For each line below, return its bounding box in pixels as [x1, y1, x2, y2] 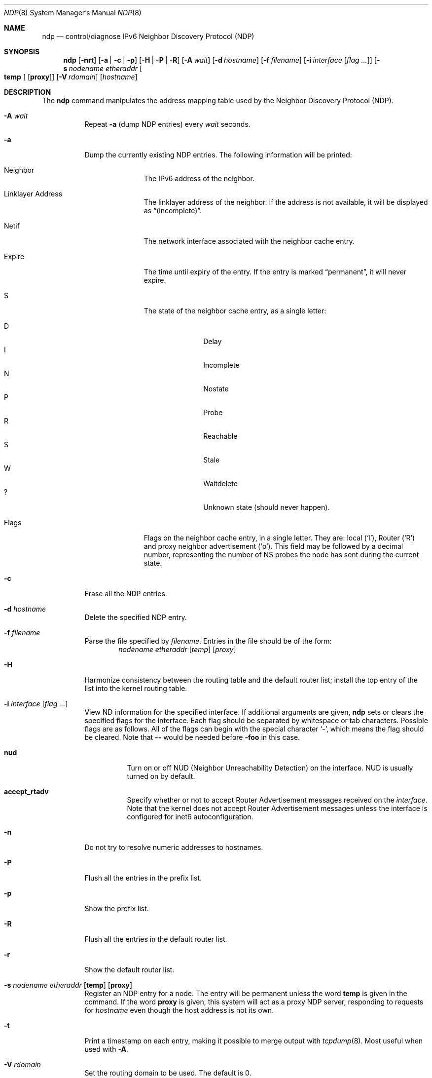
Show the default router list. [84, 965, 175, 974]
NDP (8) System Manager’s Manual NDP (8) [4, 8, 142, 17]
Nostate [203, 385, 229, 393]
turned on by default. [127, 772, 195, 780]
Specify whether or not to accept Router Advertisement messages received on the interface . [127, 796, 428, 804]
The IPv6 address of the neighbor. [144, 174, 254, 183]
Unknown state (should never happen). [203, 503, 330, 511]
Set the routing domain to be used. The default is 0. [84, 1069, 252, 1077]
